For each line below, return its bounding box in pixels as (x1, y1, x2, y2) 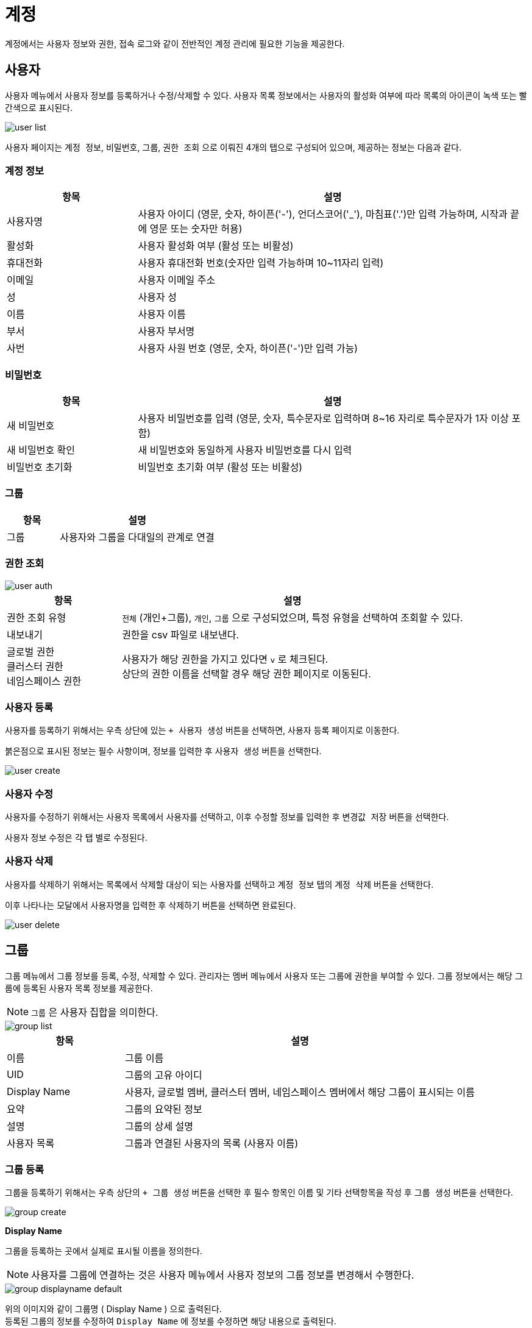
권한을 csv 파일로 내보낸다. (122, 628, 239, 641)
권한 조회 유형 (7, 611, 66, 624)
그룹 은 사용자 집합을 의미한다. (31, 1005, 158, 1018)
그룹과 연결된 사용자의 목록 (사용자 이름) (125, 1137, 299, 1149)
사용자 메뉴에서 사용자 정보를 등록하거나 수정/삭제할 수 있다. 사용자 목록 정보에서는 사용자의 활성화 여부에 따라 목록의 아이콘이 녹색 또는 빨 (5, 90, 527, 101)
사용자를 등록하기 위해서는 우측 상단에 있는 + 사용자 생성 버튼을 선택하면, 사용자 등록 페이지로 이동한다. (5, 725, 400, 736)
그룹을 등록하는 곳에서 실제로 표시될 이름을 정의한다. (5, 1246, 202, 1257)
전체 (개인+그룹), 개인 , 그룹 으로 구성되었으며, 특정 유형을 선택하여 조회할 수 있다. (122, 611, 463, 624)
